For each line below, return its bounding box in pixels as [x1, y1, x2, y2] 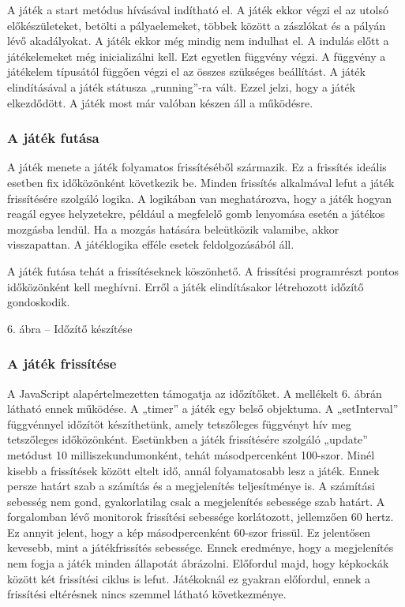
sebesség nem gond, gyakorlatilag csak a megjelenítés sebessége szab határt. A [7, 493, 385, 509]
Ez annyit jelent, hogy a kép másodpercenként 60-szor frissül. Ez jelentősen [7, 523, 371, 540]
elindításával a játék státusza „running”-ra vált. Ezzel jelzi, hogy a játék [7, 78, 356, 95]
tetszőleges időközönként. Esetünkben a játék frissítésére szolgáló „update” [7, 431, 368, 448]
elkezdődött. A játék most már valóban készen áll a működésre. [7, 94, 313, 111]
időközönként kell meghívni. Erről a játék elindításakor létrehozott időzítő [7, 278, 364, 294]
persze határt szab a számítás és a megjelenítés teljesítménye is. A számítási [7, 478, 375, 494]
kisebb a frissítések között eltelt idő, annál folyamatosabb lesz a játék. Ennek [7, 462, 380, 478]
